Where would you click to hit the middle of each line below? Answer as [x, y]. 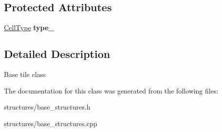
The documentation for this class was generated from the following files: [111, 90]
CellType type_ [29, 28]
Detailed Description [57, 54]
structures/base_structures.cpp [51, 123]
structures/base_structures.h [47, 107]
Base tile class [25, 74]
